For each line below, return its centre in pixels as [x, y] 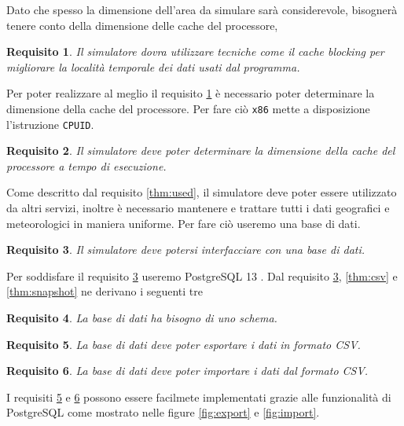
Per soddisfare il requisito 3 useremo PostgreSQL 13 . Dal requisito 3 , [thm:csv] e [202, 275]
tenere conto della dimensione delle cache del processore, [142, 25]
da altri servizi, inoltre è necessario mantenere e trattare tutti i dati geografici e [198, 208]
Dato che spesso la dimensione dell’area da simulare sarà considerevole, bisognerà [202, 9]
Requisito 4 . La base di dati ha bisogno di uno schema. [142, 318]
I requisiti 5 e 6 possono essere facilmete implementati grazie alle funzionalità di [199, 397]
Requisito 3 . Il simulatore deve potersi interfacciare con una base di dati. [186, 250]
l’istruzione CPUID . [50, 124]
